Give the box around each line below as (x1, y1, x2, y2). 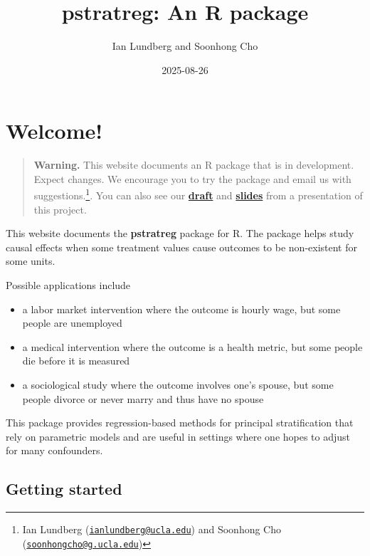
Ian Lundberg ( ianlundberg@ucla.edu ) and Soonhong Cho (22, 522, 281, 537)
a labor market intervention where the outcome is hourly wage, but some (22, 301, 341, 316)
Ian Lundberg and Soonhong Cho (112, 38, 258, 53)
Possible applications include (6, 278, 131, 293)
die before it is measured (22, 353, 130, 368)
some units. (6, 253, 55, 268)
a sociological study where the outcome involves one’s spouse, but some (22, 377, 334, 392)
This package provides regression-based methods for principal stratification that (6, 415, 354, 430)
